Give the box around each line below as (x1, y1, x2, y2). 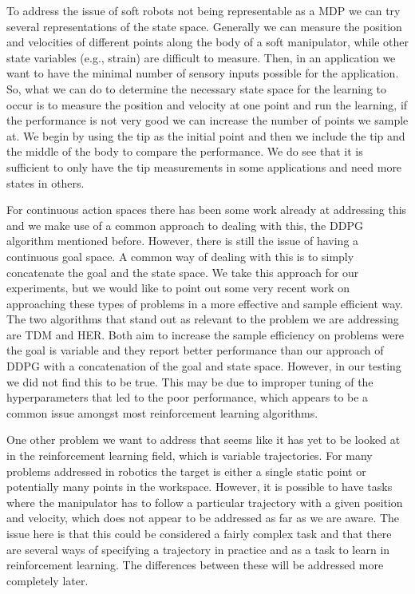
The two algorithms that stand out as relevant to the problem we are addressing (6, 311, 399, 327)
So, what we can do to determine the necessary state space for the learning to (6, 80, 387, 97)
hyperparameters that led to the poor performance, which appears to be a (6, 389, 369, 406)
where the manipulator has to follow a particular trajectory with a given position (6, 493, 403, 510)
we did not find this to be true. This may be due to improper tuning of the (6, 373, 373, 390)
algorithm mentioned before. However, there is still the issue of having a (6, 232, 359, 249)
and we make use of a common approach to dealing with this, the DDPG (6, 216, 363, 233)
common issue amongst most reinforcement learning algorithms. (6, 404, 318, 421)
